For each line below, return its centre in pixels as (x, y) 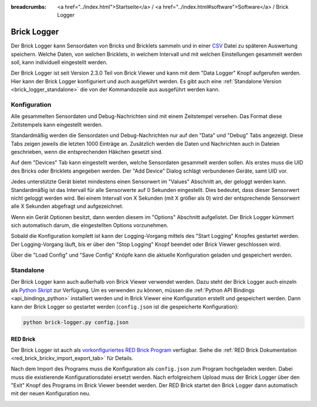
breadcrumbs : (29, 7)
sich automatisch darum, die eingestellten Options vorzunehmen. (90, 226)
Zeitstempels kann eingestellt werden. (57, 125)
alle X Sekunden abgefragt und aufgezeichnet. (67, 206)
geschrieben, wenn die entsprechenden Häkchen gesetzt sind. (87, 152)
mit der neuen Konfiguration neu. (51, 393)
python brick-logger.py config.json (76, 322)
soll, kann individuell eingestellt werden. (59, 62)
